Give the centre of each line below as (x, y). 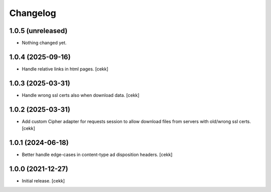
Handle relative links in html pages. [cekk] (65, 69)
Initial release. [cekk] (43, 180)
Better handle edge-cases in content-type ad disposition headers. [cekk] (97, 154)
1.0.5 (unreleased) (38, 31)
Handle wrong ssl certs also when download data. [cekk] (81, 95)
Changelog (33, 13)
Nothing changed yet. (44, 43)
